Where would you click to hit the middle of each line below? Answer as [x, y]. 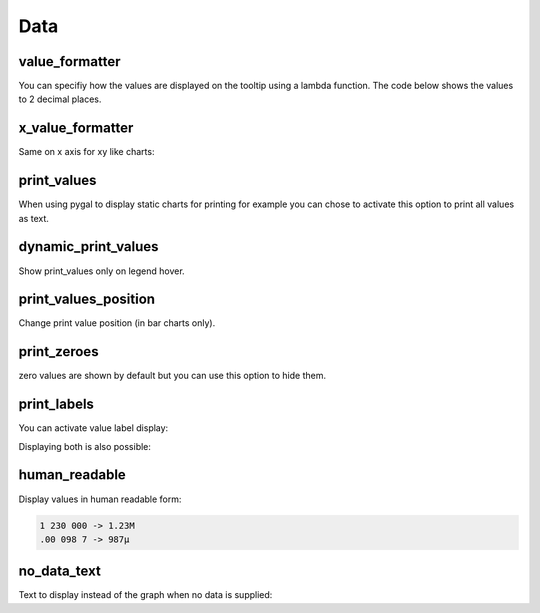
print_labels [56, 404]
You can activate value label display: [93, 428]
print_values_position [86, 299]
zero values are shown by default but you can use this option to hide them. [172, 376]
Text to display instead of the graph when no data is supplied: [145, 595]
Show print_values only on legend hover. [101, 271]
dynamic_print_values [88, 246]
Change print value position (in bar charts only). [117, 323]
